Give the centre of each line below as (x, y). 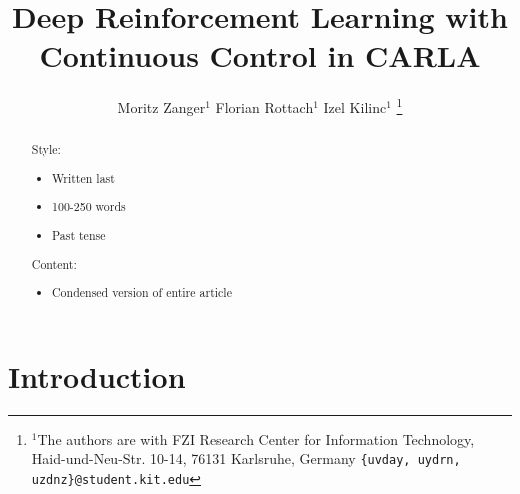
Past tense (79, 235)
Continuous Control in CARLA (260, 55)
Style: (46, 149)
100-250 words (89, 206)
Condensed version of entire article (142, 292)
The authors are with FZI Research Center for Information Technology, (256, 438)
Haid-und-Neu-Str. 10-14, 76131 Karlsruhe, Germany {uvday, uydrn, (246, 458)
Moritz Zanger (161, 106)
